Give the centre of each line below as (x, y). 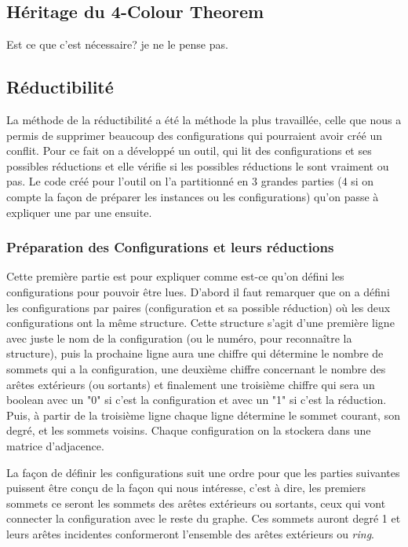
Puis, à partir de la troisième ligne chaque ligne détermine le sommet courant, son (203, 415)
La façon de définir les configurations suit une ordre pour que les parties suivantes (203, 472)
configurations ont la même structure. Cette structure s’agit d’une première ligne (200, 323)
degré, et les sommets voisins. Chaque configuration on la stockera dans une (189, 430)
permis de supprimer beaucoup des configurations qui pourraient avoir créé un (194, 135)
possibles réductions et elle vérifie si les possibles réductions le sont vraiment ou (198, 165)
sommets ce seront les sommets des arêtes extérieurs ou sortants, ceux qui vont (196, 503)
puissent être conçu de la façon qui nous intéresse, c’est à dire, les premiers (186, 488)
